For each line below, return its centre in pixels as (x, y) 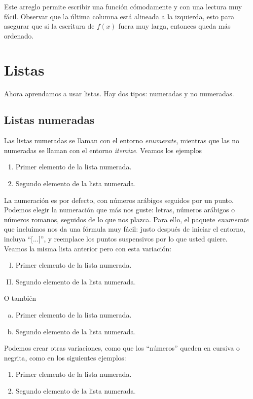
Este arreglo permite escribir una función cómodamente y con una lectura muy (123, 6)
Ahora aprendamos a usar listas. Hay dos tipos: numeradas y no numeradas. (119, 93)
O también (20, 298)
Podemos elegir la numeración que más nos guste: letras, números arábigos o (119, 210)
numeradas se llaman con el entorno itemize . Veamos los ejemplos (103, 150)
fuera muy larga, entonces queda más (175, 26)
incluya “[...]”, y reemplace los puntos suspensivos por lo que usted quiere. (116, 239)
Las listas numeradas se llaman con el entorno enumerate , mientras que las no (122, 140)
